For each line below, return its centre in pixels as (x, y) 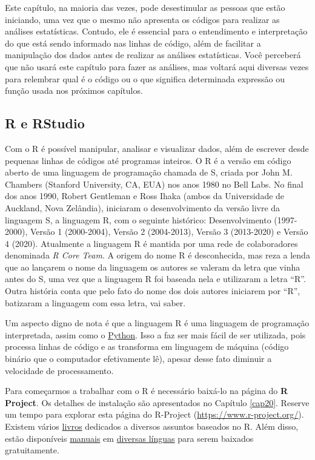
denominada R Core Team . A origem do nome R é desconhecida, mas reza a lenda (157, 255)
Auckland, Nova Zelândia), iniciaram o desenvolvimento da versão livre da (143, 207)
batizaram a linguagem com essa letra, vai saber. (95, 302)
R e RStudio (45, 123)
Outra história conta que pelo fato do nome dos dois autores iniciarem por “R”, (153, 291)
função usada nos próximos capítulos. (74, 90)
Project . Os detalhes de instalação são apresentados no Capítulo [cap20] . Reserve (157, 402)
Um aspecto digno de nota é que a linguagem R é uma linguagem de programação (157, 323)
